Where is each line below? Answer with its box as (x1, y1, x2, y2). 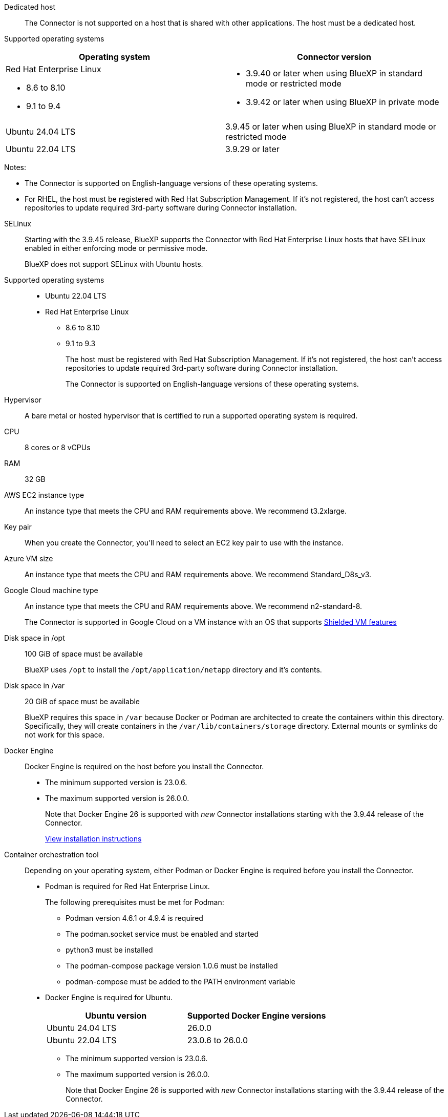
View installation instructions (45, 834, 142, 843)
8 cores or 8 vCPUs (25, 443, 91, 452)
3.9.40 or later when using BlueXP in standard (246, 68, 423, 78)
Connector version (297, 52, 371, 62)
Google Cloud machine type (4, 586, 98, 595)
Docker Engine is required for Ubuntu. (45, 993, 173, 1002)
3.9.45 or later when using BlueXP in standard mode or (225, 121, 436, 132)
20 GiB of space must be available (25, 697, 140, 706)
